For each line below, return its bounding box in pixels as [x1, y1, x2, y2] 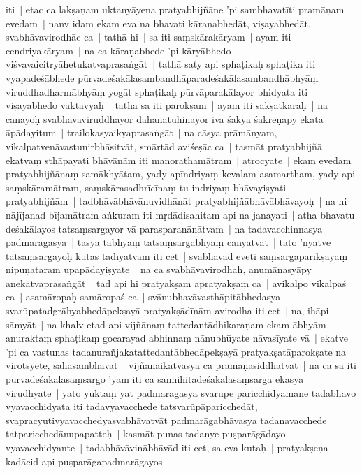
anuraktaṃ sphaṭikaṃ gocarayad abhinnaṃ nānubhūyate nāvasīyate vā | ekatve [6, 330, 348, 345]
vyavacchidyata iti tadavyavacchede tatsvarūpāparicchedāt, [6, 399, 258, 414]
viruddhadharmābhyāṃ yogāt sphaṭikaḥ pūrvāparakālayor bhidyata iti [6, 84, 308, 99]
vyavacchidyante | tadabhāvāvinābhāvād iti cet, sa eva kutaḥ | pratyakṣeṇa [6, 440, 328, 454]
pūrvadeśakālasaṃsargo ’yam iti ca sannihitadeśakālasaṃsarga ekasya [6, 372, 304, 386]
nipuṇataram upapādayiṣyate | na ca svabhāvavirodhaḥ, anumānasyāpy [6, 262, 312, 277]
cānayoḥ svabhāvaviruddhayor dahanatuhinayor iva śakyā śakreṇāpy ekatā [6, 111, 324, 126]
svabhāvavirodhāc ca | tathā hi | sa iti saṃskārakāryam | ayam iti [6, 29, 291, 44]
